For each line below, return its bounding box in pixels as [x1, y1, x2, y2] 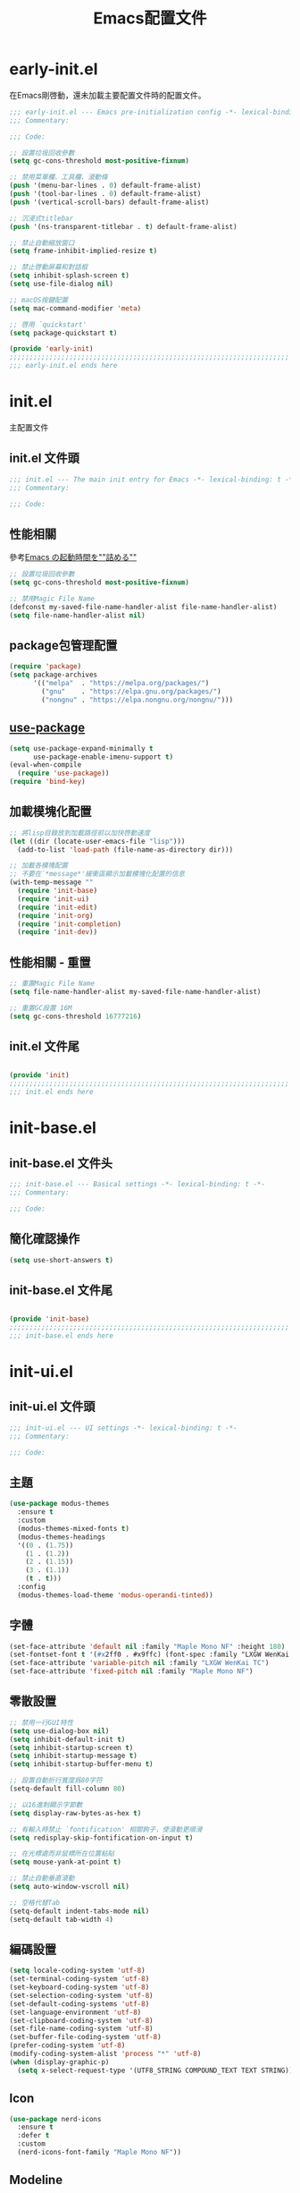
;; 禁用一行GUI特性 [9, 1718, 74, 1727]
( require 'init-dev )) [17, 928, 98, 937]
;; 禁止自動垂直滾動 [9, 1874, 75, 1883]
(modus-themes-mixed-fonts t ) [17, 1524, 129, 1533]
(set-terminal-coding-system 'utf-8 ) [9, 1975, 150, 1984]
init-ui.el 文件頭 [9, 1399, 96, 1415]
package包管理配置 [9, 638, 118, 653]
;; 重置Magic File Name [9, 979, 96, 989]
